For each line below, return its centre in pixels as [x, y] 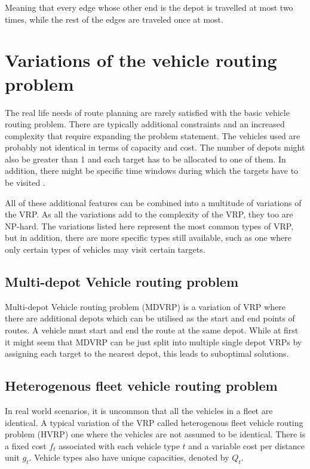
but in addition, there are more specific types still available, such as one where [148, 237]
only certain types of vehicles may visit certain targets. [105, 249]
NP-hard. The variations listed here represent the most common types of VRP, [149, 226]
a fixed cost [26, 445]
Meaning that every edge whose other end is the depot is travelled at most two [149, 7]
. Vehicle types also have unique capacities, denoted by [129, 457]
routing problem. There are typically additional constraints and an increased [145, 124]
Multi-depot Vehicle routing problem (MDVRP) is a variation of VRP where [145, 306]
